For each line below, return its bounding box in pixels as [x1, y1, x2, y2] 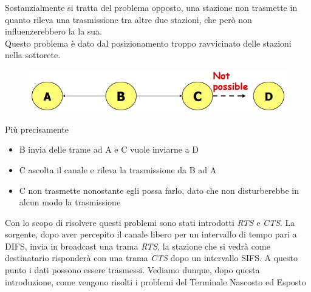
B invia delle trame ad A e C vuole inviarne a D [19, 143, 199, 156]
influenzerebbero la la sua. [5, 25, 103, 38]
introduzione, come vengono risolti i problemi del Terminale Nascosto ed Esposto [5, 275, 306, 288]
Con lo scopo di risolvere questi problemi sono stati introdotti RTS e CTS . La [5, 216, 295, 228]
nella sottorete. [5, 48, 61, 61]
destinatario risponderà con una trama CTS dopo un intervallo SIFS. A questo [5, 251, 298, 264]
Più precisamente [5, 122, 69, 135]
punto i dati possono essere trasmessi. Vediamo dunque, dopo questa [5, 264, 260, 276]
